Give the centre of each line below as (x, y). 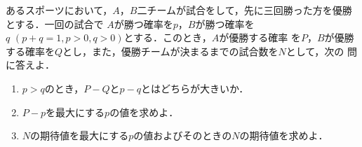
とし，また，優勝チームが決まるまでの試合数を (170, 51)
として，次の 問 (321, 51)
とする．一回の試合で (55, 23)
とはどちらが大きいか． (195, 88)
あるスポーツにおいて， (59, 10)
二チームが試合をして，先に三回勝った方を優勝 (244, 10)
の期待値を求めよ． (284, 135)
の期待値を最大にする (80, 135)
